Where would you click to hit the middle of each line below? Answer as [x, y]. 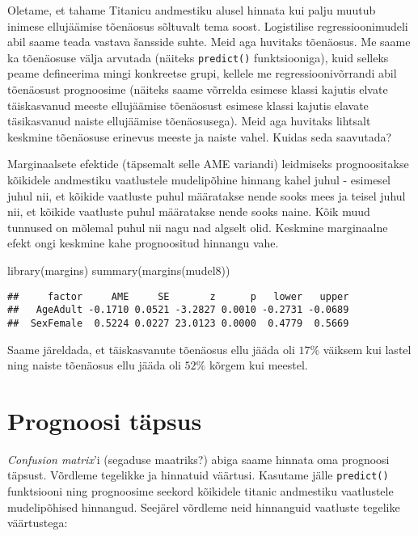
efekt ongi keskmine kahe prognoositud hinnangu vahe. [143, 243]
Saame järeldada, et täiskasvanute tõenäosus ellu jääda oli [151, 349]
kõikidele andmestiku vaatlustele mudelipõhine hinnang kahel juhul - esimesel [199, 179]
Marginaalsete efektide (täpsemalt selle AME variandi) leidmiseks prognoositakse [208, 164]
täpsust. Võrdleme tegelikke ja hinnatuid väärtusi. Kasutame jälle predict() [198, 475]
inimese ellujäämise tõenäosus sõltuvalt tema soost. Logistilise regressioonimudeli [208, 25]
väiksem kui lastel [367, 349]
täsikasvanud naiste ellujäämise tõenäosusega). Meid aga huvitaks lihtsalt [189, 121]
